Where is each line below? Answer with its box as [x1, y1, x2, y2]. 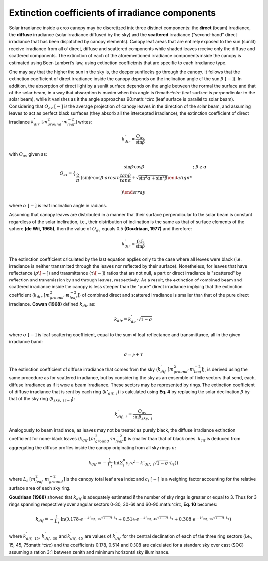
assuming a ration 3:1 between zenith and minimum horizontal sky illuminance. [9, 549, 170, 555]
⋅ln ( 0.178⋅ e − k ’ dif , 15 [59, 515, 101, 522]
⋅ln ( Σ [112, 460, 123, 465]
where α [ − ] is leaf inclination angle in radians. [9, 202, 107, 208]
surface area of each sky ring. [9, 485, 71, 491]
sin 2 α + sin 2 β [138, 174, 168, 181]
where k [9, 533, 27, 539]
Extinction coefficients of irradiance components [9, 7, 216, 18]
